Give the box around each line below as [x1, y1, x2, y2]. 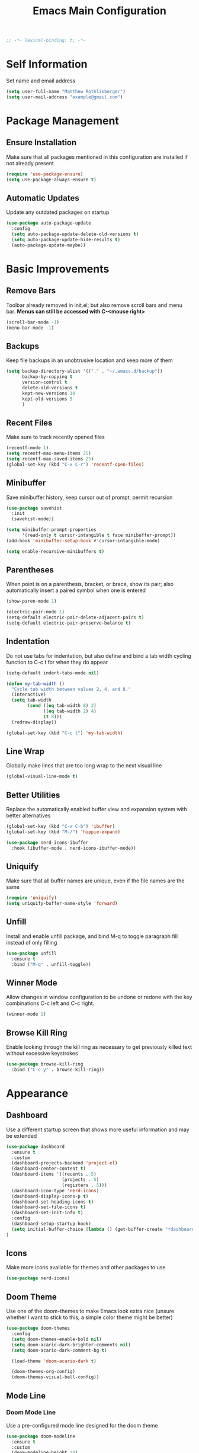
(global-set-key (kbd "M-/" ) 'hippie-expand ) [6, 828, 120, 835]
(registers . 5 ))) [62, 1182, 108, 1188]
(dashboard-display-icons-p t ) [11, 1193, 89, 1199]
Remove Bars [6, 286, 56, 296]
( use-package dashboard [6, 1144, 65, 1150]
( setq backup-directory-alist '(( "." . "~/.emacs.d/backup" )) [6, 369, 163, 375]
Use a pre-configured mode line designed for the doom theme [6, 1422, 158, 1429]
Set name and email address [6, 77, 76, 84]
